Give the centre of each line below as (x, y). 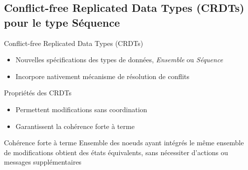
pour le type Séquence (62, 22)
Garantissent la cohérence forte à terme (75, 126)
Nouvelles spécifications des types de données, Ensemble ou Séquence (119, 60)
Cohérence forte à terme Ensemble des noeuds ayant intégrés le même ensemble (124, 143)
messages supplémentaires (43, 162)
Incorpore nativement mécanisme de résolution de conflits (103, 76)
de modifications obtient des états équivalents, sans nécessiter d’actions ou (116, 152)
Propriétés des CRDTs (38, 93)
